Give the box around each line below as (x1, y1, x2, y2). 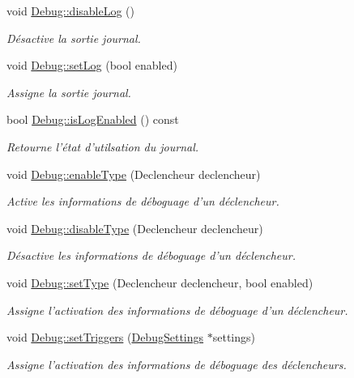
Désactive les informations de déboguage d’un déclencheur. (6, 247, 296, 264)
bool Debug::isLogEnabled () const (6, 111, 179, 128)
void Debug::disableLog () (6, 2, 135, 19)
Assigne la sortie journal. (6, 83, 131, 100)
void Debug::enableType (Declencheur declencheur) (6, 165, 261, 182)
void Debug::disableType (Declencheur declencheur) (6, 219, 263, 236)
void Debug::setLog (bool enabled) (6, 57, 177, 74)
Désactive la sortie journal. (6, 29, 141, 46)
